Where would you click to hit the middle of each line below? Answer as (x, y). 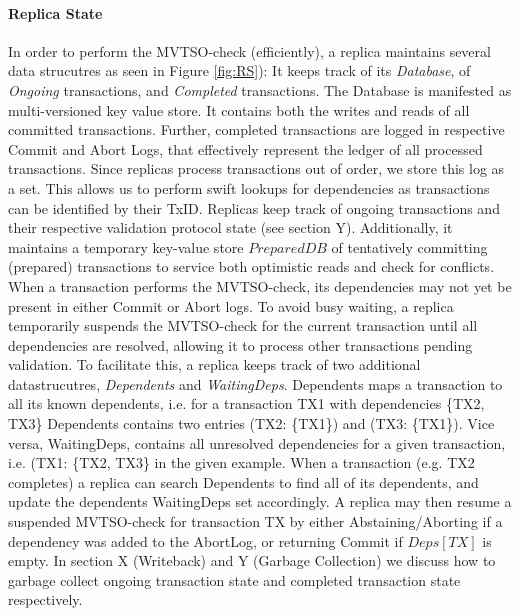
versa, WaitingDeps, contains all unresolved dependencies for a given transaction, (257, 442)
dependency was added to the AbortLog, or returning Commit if (205, 540)
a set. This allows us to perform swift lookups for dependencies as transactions (249, 187)
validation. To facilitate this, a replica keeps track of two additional (214, 364)
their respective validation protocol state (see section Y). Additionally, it (230, 227)
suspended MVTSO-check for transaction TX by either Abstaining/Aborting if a (255, 521)
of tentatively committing (409, 246)
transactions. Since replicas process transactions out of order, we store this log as (256, 168)
